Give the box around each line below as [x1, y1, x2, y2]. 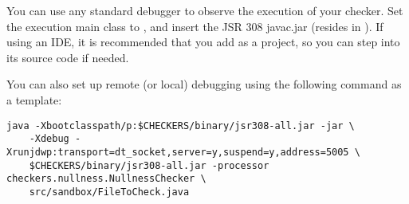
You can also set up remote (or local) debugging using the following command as [6, 76, 402, 92]
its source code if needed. [6, 49, 129, 65]
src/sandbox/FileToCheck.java [29, 186, 190, 198]
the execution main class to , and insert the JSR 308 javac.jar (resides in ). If [6, 18, 383, 34]
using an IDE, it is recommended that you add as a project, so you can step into [6, 33, 400, 50]
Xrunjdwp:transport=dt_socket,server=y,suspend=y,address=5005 [6, 146, 349, 158]
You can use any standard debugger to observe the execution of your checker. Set [6, 2, 403, 18]
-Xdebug [29, 133, 69, 145]
